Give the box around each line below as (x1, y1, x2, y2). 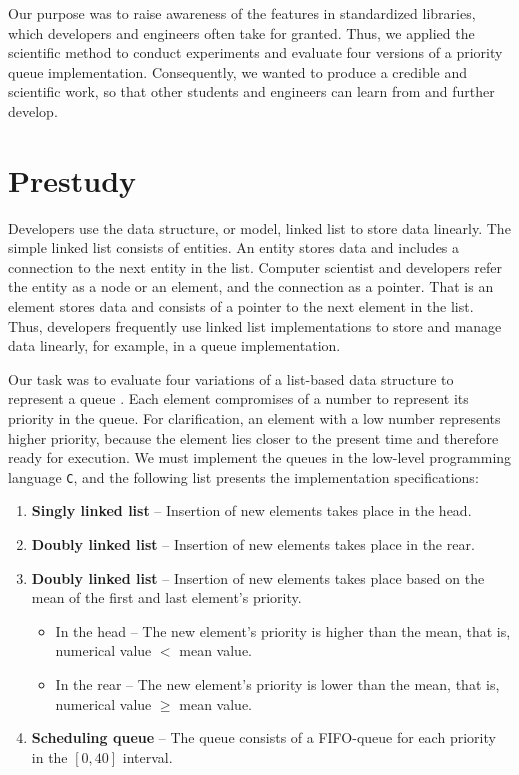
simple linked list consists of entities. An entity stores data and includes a (8, 237, 460, 258)
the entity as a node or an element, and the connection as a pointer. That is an (8, 276, 494, 297)
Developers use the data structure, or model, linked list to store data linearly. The (8, 217, 511, 238)
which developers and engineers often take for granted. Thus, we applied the (8, 22, 475, 43)
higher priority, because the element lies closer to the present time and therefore (8, 427, 499, 448)
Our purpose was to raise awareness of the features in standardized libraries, (8, 3, 476, 23)
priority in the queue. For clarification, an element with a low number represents (8, 408, 501, 429)
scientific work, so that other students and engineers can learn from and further (8, 81, 495, 102)
